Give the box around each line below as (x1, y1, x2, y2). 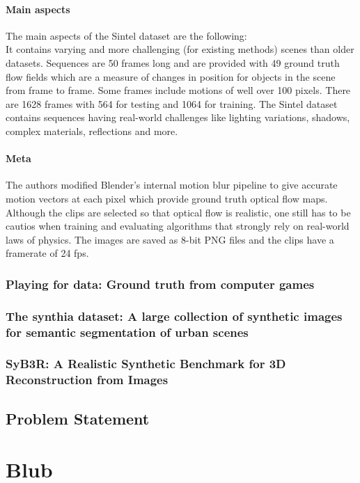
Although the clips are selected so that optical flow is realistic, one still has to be (6, 205, 351, 219)
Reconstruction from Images (6, 371, 169, 388)
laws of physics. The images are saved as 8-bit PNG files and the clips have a (6, 232, 334, 246)
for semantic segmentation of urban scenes (6, 323, 249, 340)
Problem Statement (6, 407, 150, 429)
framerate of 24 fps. (6, 246, 89, 260)
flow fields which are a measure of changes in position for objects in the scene (6, 69, 336, 84)
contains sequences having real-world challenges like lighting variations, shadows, (6, 110, 350, 125)
